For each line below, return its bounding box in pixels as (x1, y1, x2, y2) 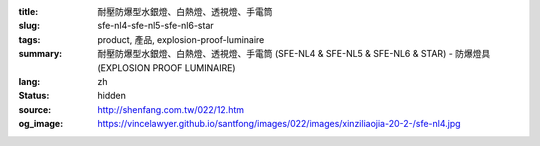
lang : (18, 75, 41, 87)
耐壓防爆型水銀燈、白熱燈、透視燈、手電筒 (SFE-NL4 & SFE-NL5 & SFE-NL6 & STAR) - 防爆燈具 (97, 48, 491, 60)
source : (18, 103, 52, 115)
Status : (18, 90, 50, 102)
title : (18, 6, 39, 17)
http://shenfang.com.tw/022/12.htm (97, 103, 245, 115)
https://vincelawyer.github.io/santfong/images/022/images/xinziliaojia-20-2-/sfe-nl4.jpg (97, 118, 461, 130)
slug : (18, 20, 40, 32)
